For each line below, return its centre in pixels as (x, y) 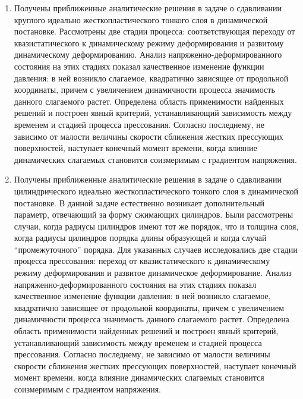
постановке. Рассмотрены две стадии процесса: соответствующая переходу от (154, 31)
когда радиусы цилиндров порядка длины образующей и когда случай (140, 238)
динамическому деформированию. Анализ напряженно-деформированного (148, 54)
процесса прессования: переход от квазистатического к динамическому (142, 261)
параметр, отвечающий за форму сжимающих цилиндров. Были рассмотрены (154, 214)
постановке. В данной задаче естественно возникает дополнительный (139, 202)
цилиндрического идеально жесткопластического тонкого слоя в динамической (156, 191)
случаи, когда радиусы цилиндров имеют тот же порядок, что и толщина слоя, (156, 226)
